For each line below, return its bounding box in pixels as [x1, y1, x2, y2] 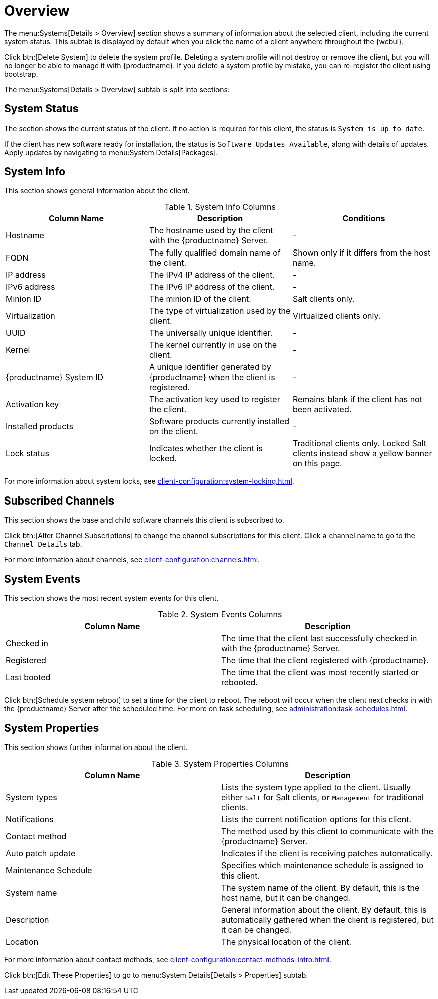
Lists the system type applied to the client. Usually [221, 782, 411, 792]
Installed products [6, 421, 73, 432]
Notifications [6, 814, 54, 824]
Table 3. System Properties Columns [151, 758, 289, 769]
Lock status [6, 448, 49, 459]
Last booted [6, 672, 51, 683]
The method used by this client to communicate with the [221, 826, 434, 836]
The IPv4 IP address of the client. [149, 270, 275, 280]
